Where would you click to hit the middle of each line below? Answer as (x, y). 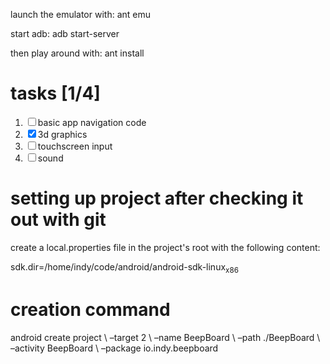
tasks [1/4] (55, 93)
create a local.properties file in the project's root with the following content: (165, 247)
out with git (58, 220)
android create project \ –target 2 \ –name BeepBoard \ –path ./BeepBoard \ (165, 337)
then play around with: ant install (77, 53)
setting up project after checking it (157, 198)
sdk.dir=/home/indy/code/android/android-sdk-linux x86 (124, 267)
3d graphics (62, 134)
